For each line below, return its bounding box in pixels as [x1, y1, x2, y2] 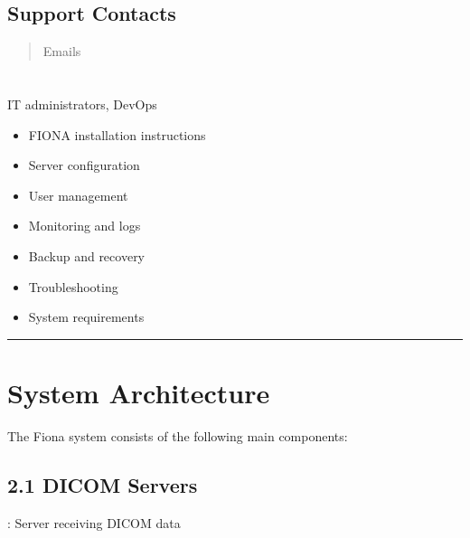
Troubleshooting [28, 277, 118, 296]
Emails [42, 42, 81, 61]
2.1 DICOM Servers [7, 470, 198, 498]
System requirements [28, 307, 145, 326]
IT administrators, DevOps [7, 94, 157, 113]
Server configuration [28, 156, 140, 175]
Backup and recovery [28, 246, 146, 265]
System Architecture [7, 373, 270, 411]
